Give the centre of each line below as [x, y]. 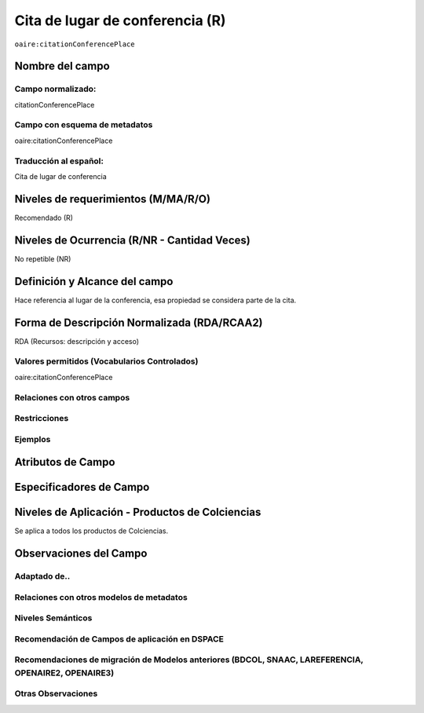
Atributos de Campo [65, 462]
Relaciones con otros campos [72, 397]
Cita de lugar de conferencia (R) [121, 20]
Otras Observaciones [56, 693]
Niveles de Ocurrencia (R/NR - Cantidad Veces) [132, 240]
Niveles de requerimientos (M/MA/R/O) [113, 199]
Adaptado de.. [42, 576]
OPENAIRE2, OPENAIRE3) [64, 673]
